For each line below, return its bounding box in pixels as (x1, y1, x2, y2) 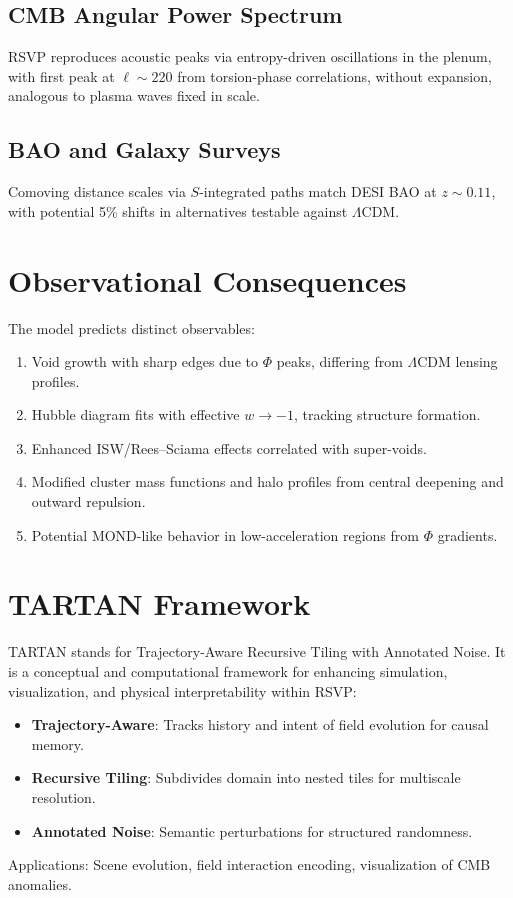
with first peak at (8, 65, 115, 86)
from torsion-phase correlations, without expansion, (177, 65, 492, 86)
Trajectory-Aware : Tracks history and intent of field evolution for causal (31, 714, 489, 735)
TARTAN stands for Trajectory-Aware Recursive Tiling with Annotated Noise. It (8, 641, 506, 662)
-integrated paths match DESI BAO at (199, 181, 437, 202)
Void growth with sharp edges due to (31, 351, 258, 372)
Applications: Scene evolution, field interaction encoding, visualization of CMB (8, 854, 491, 875)
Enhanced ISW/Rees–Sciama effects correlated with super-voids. (31, 437, 427, 458)
